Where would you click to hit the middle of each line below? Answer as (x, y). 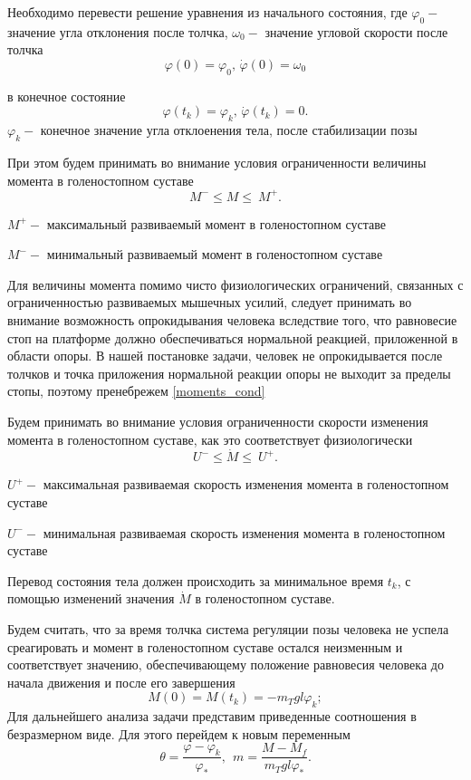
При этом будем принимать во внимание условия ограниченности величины (217, 162)
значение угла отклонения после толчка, (118, 31)
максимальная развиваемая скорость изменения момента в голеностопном (246, 484)
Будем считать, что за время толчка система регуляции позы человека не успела (228, 628)
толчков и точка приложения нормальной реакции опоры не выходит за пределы (229, 373)
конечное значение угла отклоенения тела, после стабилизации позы (229, 130)
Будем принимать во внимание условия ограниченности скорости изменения (218, 421)
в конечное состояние (67, 96)
